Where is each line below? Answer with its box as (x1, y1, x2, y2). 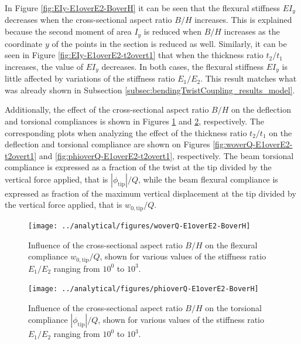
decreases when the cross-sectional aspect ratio (5, 14, 172, 26)
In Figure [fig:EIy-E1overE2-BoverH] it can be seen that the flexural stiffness (5, 2, 281, 14)
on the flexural (205, 238, 258, 251)
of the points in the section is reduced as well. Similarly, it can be (52, 37, 287, 49)
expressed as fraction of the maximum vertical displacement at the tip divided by (5, 187, 296, 199)
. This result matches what (200, 72, 297, 85)
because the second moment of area (5, 25, 132, 38)
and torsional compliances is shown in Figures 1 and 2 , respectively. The (5, 114, 264, 127)
